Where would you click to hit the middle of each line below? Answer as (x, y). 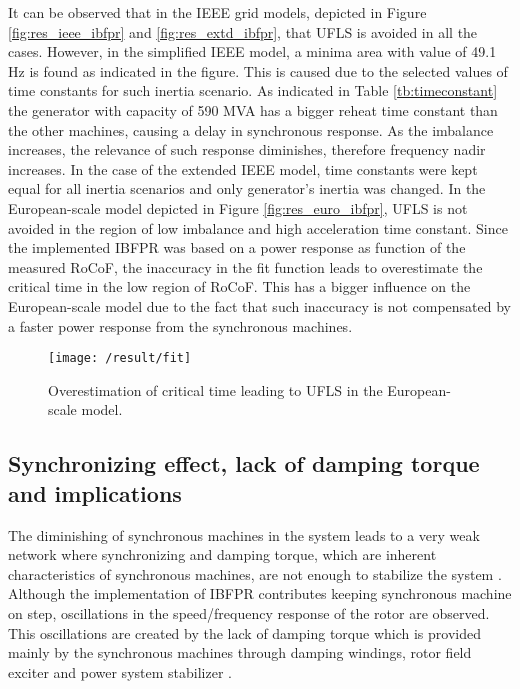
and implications (95, 492)
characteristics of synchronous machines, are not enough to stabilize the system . (255, 573)
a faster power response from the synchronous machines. (180, 325)
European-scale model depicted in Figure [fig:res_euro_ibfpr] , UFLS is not (238, 207)
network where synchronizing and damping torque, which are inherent (222, 554)
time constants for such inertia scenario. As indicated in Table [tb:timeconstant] (253, 90)
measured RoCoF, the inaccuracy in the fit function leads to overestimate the (245, 266)
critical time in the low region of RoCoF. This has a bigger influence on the (239, 286)
